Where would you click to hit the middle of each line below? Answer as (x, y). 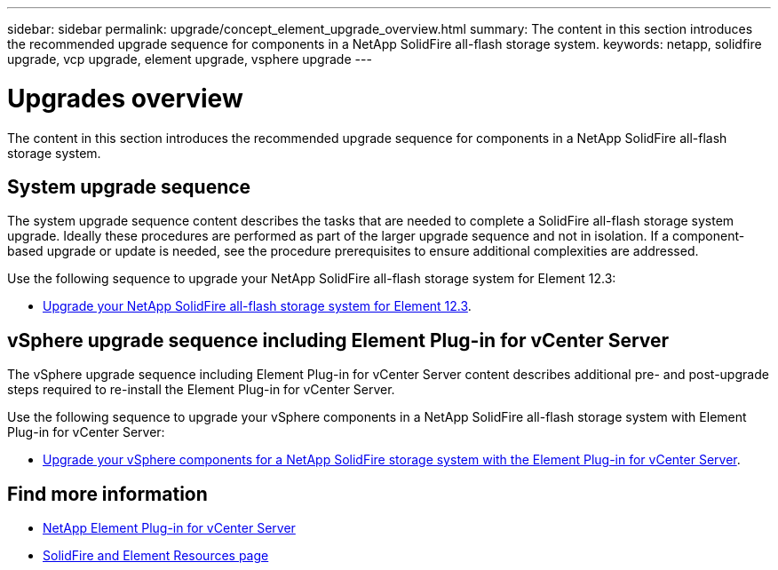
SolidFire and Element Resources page (156, 556)
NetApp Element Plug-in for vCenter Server (169, 528)
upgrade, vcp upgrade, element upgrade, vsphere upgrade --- (190, 59)
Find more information (107, 494)
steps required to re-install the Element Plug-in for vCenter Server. (201, 390)
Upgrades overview (125, 98)
